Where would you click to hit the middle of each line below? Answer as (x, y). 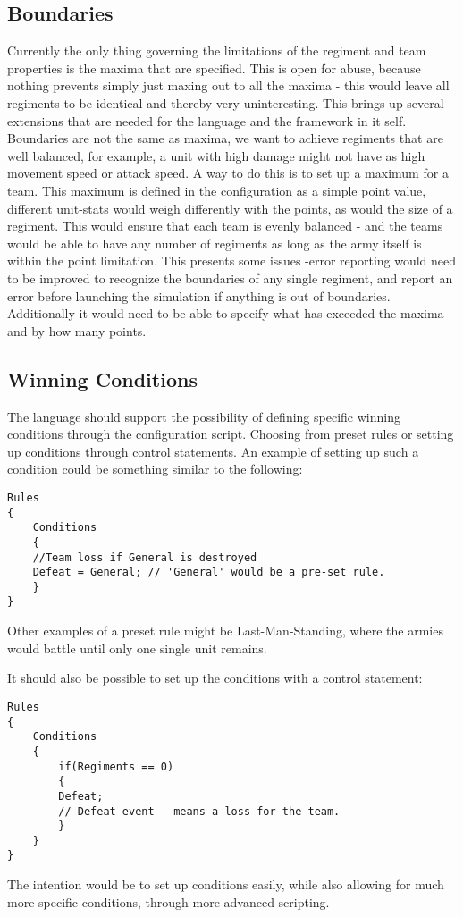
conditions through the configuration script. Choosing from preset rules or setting (231, 434)
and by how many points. (77, 330)
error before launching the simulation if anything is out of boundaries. (199, 295)
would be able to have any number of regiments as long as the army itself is (215, 243)
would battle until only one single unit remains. (137, 648)
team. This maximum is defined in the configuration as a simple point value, (217, 190)
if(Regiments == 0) (116, 766)
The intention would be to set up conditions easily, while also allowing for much (226, 884)
